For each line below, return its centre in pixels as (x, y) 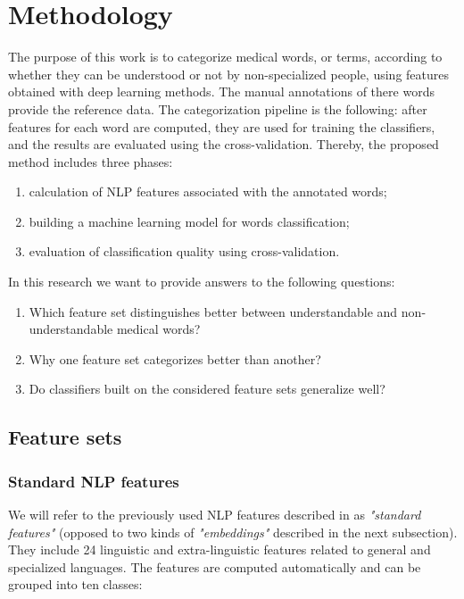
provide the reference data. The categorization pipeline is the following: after (218, 108)
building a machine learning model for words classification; (189, 221)
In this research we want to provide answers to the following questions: (202, 282)
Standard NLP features (94, 481)
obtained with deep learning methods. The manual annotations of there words (221, 92)
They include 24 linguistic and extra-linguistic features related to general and (220, 549)
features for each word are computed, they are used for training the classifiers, (222, 126)
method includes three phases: (91, 161)
